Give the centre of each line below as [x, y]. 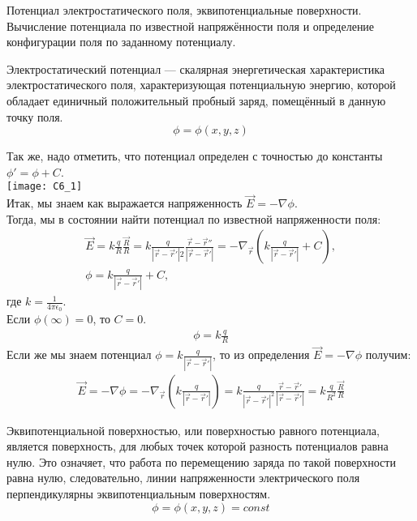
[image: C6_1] [45, 187]
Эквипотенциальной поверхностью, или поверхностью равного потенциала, [193, 430]
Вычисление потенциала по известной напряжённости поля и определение [191, 26]
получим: [388, 354]
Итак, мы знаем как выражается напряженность [125, 203]
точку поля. [35, 116]
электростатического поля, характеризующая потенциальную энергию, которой [201, 85]
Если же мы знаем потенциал [79, 354]
